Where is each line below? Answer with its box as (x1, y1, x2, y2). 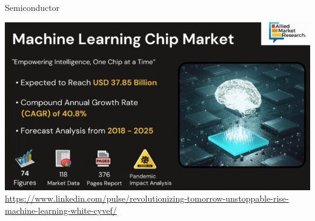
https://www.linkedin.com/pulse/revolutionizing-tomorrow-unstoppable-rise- (5, 192, 289, 205)
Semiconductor (5, 1, 60, 13)
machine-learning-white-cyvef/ (5, 204, 117, 217)
